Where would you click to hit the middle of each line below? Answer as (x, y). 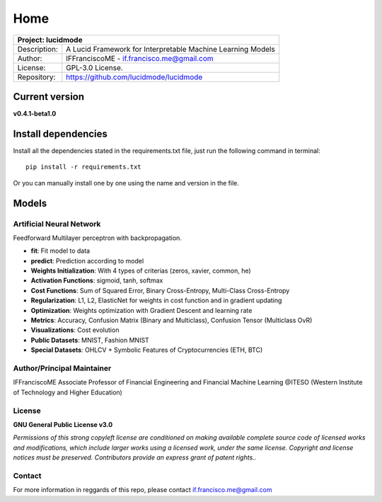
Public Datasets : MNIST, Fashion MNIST (90, 340)
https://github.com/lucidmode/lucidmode (134, 76)
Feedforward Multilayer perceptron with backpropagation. (97, 238)
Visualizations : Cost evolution (75, 330)
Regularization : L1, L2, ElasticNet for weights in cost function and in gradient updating (156, 300)
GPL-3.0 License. (94, 67)
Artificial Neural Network (57, 224)
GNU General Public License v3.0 (63, 424)
